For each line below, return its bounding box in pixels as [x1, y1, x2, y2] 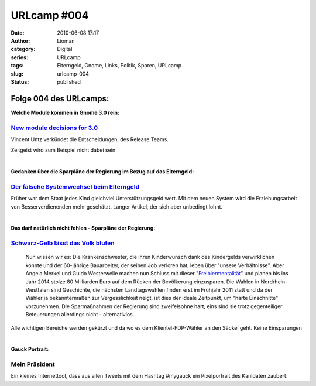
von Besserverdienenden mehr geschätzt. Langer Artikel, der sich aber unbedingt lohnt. [11, 203, 222, 210]
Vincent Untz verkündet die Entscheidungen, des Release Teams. [11, 135, 169, 143]
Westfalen [25, 286, 50, 293]
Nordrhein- [260, 278, 288, 285]
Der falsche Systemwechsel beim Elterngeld [11, 182, 140, 190]
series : [11, 53, 29, 61]
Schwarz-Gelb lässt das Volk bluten [11, 239, 115, 247]
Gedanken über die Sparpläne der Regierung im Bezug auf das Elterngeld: [11, 168, 194, 175]
